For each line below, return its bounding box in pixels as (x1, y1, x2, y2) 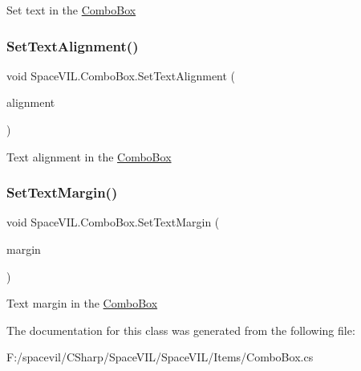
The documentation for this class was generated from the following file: (6, 321, 355, 338)
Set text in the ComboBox (6, 2, 136, 18)
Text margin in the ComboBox (6, 295, 158, 312)
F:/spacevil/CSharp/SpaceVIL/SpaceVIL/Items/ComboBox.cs (6, 349, 314, 365)
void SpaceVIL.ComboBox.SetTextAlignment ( (6, 67, 236, 84)
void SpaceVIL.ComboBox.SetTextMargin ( (6, 214, 220, 230)
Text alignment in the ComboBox (6, 148, 172, 165)
